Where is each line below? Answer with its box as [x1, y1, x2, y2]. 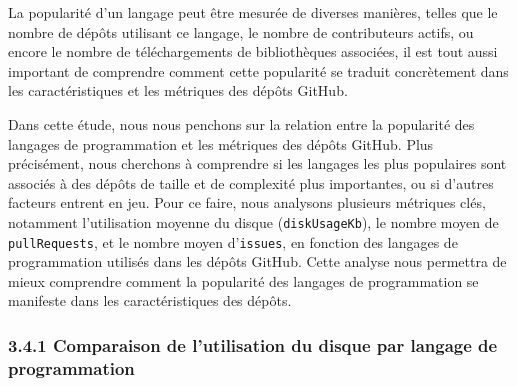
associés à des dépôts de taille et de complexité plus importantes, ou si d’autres [8, 172, 494, 193]
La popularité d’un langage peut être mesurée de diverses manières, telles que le [8, 2, 498, 22]
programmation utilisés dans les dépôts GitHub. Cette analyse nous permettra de [8, 251, 507, 272]
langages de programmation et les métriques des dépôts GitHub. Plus [8, 133, 434, 154]
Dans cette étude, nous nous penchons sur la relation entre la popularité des [8, 113, 475, 134]
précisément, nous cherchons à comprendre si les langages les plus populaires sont [8, 153, 507, 174]
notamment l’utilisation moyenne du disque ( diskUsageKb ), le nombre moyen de [8, 211, 499, 232]
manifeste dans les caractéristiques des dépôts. [8, 290, 292, 311]
